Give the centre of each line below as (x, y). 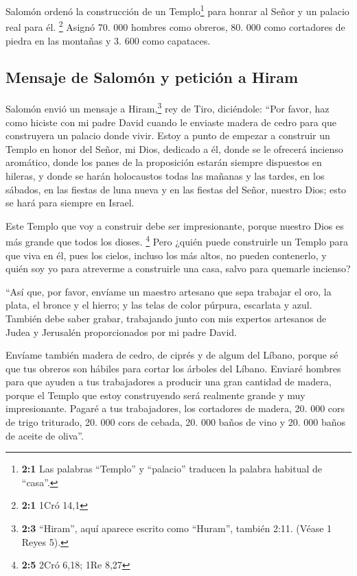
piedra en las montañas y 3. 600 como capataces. (108, 40)
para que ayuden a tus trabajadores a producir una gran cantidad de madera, (169, 382)
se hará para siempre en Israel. (70, 203)
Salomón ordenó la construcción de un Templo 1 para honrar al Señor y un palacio (177, 10)
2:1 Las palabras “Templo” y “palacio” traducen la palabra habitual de (172, 469)
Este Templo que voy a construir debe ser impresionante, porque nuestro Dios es (175, 225)
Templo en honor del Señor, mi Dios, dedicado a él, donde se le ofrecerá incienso (174, 148)
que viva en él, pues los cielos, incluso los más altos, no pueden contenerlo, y (166, 255)
